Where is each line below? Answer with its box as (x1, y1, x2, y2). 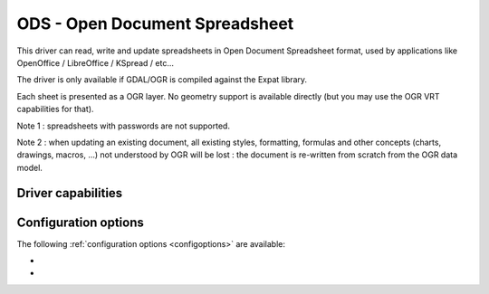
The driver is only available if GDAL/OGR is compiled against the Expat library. (16, 74, 308, 85)
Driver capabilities (16, 185, 123, 201)
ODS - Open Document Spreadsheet (16, 14, 294, 33)
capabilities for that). (16, 104, 94, 115)
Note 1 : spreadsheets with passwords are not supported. (16, 120, 231, 131)
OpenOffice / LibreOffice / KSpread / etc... (16, 57, 174, 68)
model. (16, 162, 43, 173)
